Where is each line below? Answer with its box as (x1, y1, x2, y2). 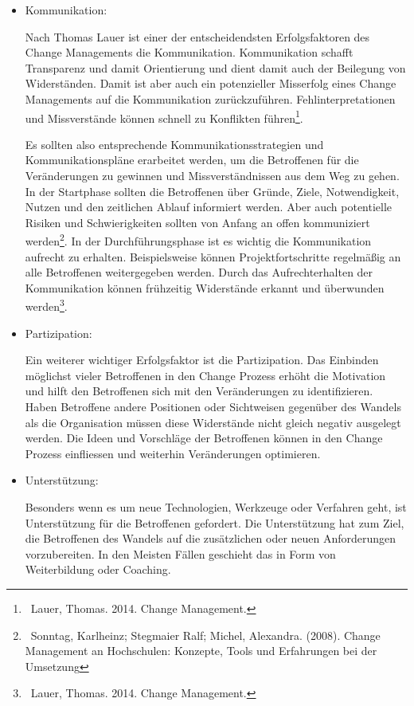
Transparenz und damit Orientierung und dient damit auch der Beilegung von (25, 59, 406, 76)
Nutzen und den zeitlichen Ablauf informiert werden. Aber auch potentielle (25, 198, 393, 215)
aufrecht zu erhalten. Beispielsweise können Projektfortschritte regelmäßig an (25, 248, 401, 265)
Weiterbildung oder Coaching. (25, 561, 171, 578)
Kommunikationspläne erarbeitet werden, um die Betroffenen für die (25, 151, 359, 168)
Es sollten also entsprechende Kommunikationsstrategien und (25, 135, 324, 152)
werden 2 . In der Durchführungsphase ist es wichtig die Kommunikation (25, 230, 372, 249)
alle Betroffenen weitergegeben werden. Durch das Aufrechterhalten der (25, 264, 373, 280)
